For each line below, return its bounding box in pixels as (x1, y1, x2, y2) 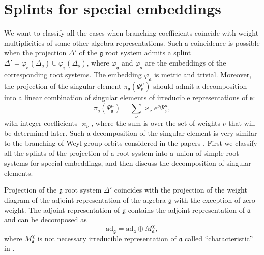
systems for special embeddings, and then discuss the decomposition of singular (4, 157, 251, 168)
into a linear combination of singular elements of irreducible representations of (4, 91, 248, 102)
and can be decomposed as (4, 214, 87, 225)
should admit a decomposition (153, 80, 247, 91)
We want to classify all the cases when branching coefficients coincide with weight (4, 27, 259, 38)
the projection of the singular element (4, 80, 122, 91)
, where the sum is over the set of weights (91, 117, 221, 128)
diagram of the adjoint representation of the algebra (4, 194, 166, 205)
